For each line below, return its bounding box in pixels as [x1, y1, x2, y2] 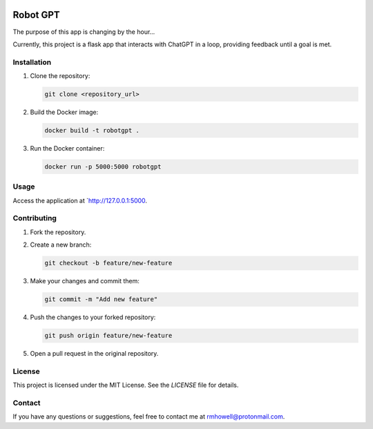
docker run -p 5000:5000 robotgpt [44, 162, 162, 171]
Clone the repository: [30, 72, 90, 80]
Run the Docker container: [30, 144, 105, 152]
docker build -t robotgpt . [44, 126, 140, 134]
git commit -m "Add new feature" [44, 296, 158, 303]
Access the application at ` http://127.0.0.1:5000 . [12, 196, 148, 204]
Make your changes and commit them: [30, 277, 140, 285]
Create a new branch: [30, 240, 92, 249]
